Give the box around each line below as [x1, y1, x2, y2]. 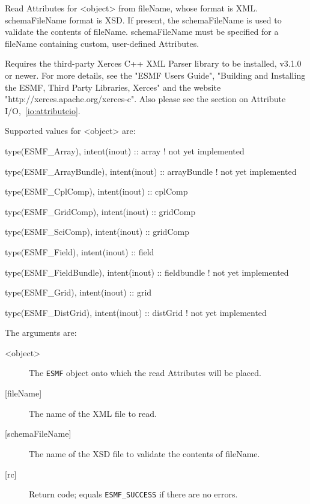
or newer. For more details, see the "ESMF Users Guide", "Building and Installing [5, 68, 306, 81]
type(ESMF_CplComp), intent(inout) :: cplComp [5, 185, 188, 198]
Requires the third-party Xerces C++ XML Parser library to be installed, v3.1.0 [5, 57, 302, 70]
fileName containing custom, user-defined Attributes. [5, 37, 199, 49]
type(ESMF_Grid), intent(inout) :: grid [5, 286, 152, 299]
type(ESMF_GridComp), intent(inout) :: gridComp [5, 205, 196, 217]
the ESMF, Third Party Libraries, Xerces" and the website [5, 80, 221, 93]
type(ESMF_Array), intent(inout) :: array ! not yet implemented [5, 144, 245, 157]
